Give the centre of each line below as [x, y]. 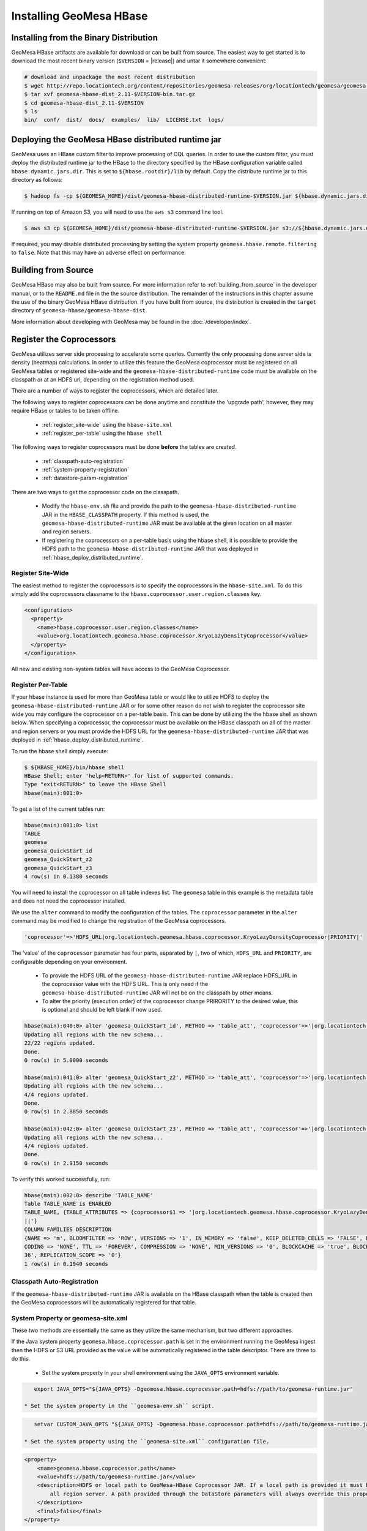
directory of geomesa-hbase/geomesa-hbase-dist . [79, 310]
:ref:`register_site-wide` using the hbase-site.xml [107, 424]
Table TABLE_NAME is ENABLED [68, 1204]
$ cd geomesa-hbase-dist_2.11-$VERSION [84, 103]
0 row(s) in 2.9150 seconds [66, 1163]
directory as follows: [37, 180]
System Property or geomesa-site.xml [69, 1318]
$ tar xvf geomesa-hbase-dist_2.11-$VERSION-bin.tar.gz [110, 94]
